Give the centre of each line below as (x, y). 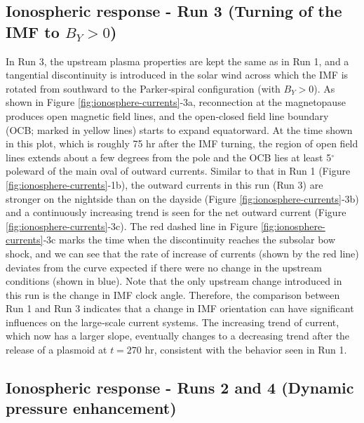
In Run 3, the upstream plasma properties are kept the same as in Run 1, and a (177, 61)
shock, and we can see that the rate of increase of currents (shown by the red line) (182, 253)
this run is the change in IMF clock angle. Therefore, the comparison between (173, 294)
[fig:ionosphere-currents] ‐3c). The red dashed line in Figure (132, 226)
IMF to (33, 31)
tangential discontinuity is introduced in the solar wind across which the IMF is (177, 75)
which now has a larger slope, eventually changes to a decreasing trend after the (178, 336)
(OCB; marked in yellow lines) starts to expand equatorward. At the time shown (179, 129)
